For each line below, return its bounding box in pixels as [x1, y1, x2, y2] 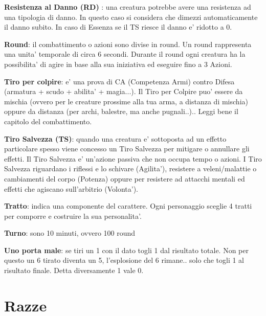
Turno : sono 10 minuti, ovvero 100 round [4, 228, 136, 238]
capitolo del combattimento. [4, 116, 92, 126]
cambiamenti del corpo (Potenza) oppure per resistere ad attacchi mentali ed [4, 173, 245, 184]
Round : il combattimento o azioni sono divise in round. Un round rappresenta [4, 38, 252, 49]
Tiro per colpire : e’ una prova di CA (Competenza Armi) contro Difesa [4, 76, 235, 86]
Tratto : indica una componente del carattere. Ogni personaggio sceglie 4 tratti [4, 200, 252, 211]
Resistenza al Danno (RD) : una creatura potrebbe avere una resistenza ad [4, 2, 251, 12]
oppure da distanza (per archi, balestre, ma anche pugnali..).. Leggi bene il [4, 106, 238, 117]
